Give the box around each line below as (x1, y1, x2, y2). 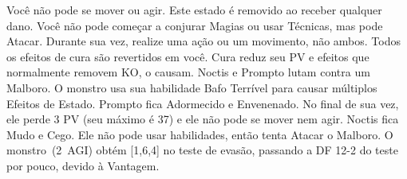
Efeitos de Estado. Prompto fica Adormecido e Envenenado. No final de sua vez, (6, 95, 399, 111)
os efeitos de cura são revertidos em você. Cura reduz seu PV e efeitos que (6, 48, 369, 64)
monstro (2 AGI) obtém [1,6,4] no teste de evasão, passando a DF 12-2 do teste (6, 142, 398, 158)
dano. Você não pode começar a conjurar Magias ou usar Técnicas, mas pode (6, 17, 383, 33)
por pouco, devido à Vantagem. (6, 157, 160, 173)
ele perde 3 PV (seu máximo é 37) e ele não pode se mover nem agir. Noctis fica (6, 111, 399, 127)
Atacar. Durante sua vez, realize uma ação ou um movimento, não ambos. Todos (6, 33, 401, 49)
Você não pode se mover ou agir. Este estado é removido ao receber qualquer (6, 2, 382, 18)
